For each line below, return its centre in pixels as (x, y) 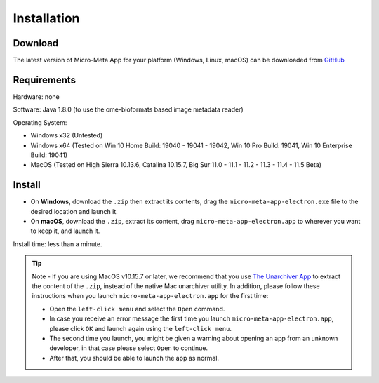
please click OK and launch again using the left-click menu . (140, 328)
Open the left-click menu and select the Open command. (137, 309)
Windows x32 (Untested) (67, 135)
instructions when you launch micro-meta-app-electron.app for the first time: (150, 296)
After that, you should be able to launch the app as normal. (134, 358)
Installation (46, 18)
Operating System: (40, 122)
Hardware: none (36, 96)
